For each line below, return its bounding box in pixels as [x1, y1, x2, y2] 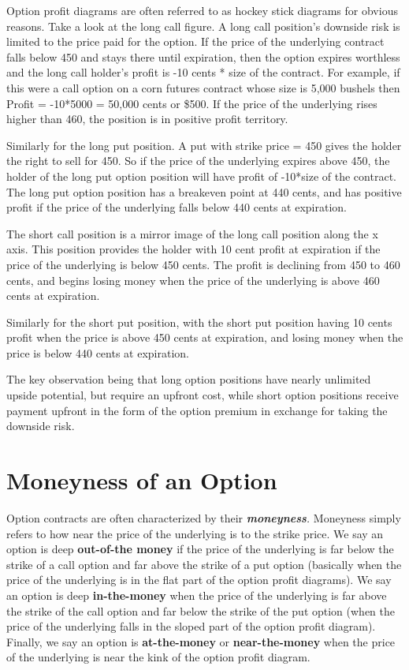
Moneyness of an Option [6, 464, 277, 496]
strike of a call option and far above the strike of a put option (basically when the [6, 556, 402, 572]
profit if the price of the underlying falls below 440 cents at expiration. [6, 199, 348, 215]
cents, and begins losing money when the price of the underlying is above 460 [6, 271, 380, 288]
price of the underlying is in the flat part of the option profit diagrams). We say [6, 571, 392, 588]
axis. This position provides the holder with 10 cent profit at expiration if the [6, 241, 381, 257]
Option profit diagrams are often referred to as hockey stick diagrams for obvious [6, 2, 398, 18]
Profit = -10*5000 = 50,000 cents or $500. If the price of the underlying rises [6, 95, 377, 111]
